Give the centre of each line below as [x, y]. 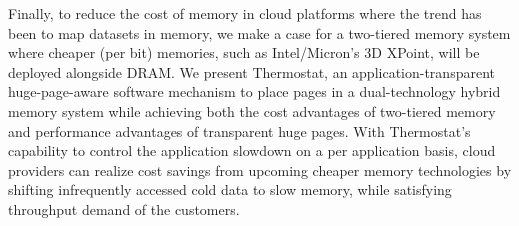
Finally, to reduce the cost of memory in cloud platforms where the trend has [245, 13]
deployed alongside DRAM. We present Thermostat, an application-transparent [251, 71]
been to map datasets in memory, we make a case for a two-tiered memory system [259, 32]
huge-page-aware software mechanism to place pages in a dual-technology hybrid [254, 91]
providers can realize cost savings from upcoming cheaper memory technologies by [260, 169]
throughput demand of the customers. [124, 208]
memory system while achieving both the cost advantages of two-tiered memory [252, 110]
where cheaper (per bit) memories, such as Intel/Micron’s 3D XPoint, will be [244, 52]
